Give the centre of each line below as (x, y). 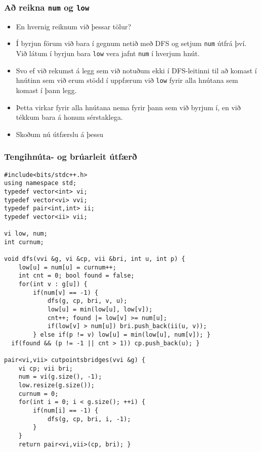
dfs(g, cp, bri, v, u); (87, 301)
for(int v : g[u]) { (53, 284)
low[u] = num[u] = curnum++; (67, 267)
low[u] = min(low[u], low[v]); (100, 310)
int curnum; (24, 242)
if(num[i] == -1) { (66, 410)
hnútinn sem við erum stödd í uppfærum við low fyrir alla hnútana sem (127, 80)
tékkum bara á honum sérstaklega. (69, 117)
